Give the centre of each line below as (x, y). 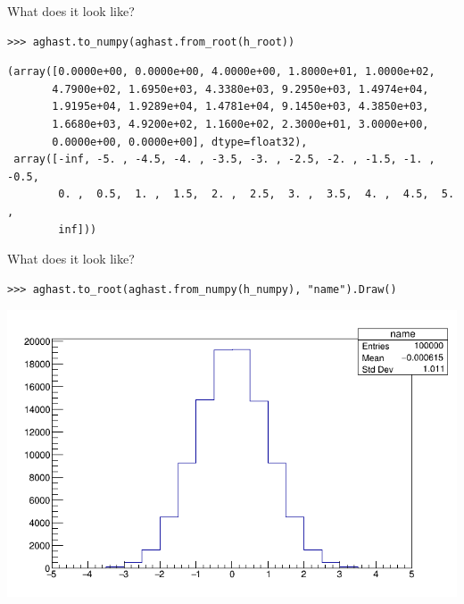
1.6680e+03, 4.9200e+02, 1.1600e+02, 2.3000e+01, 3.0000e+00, (240, 124)
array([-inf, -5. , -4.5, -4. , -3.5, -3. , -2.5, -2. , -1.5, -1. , (224, 159)
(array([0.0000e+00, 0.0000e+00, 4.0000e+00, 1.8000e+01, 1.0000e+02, (221, 72)
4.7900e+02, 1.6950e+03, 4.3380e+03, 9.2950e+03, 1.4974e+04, (240, 89)
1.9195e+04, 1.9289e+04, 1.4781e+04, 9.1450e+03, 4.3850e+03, (240, 107)
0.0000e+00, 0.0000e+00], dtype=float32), (180, 142)
